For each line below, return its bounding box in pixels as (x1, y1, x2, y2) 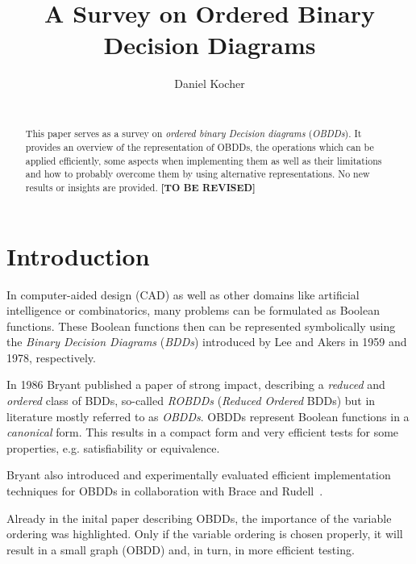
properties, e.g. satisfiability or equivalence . (6, 439, 220, 456)
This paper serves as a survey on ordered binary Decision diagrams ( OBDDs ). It (25, 127, 362, 140)
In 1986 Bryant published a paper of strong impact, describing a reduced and (6, 376, 385, 393)
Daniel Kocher (174, 75, 245, 92)
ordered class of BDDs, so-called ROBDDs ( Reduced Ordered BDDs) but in (6, 392, 376, 409)
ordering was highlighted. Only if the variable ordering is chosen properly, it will (6, 525, 403, 542)
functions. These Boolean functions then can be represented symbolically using (6, 317, 396, 334)
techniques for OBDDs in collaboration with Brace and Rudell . (6, 483, 323, 499)
